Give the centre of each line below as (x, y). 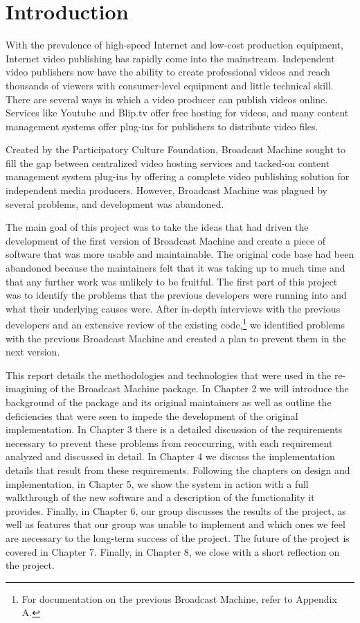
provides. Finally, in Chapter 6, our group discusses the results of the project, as (176, 510)
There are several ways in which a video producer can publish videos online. (167, 99)
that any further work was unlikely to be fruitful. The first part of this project (172, 281)
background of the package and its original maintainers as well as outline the (169, 402)
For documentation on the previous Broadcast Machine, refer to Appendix (179, 598)
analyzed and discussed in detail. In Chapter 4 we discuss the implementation (170, 456)
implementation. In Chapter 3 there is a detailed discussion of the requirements (174, 429)
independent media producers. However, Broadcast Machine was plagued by (166, 190)
